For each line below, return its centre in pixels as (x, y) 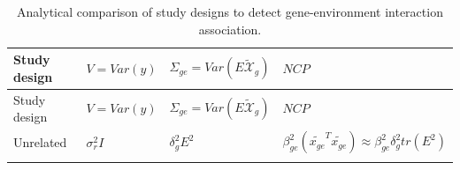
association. (230, 29)
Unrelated (40, 141)
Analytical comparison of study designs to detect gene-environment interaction (230, 11)
